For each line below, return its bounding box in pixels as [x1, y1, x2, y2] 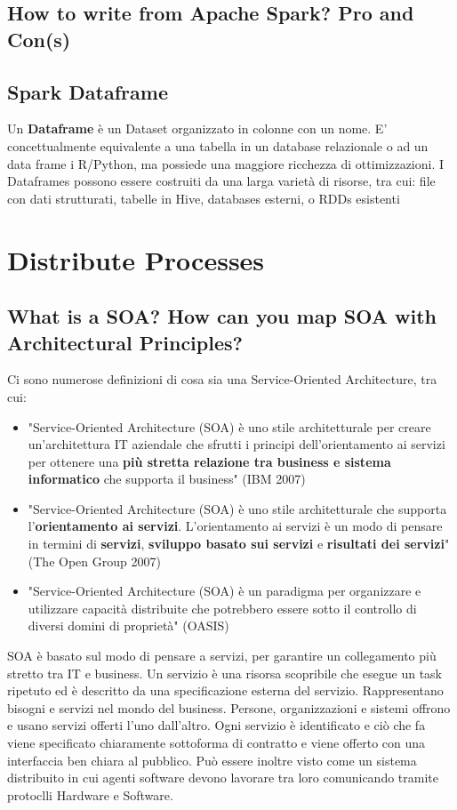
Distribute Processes [7, 241, 265, 277]
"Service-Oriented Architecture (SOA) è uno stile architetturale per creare [28, 417, 431, 436]
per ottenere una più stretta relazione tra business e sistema [28, 452, 391, 470]
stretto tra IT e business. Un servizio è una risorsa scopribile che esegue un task [7, 663, 442, 682]
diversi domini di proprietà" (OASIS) [28, 616, 229, 635]
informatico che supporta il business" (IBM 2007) [28, 469, 306, 488]
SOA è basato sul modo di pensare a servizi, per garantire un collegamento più [7, 646, 437, 665]
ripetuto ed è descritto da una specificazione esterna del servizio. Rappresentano [7, 681, 444, 700]
